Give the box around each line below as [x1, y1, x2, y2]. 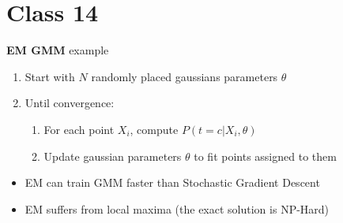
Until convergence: [24, 95, 115, 111]
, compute [130, 121, 179, 137]
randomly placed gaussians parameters [91, 68, 278, 84]
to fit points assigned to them [194, 147, 337, 164]
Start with [24, 68, 75, 84]
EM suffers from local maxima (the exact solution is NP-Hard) [24, 200, 330, 217]
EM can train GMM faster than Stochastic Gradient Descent [24, 174, 320, 191]
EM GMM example [6, 42, 109, 58]
